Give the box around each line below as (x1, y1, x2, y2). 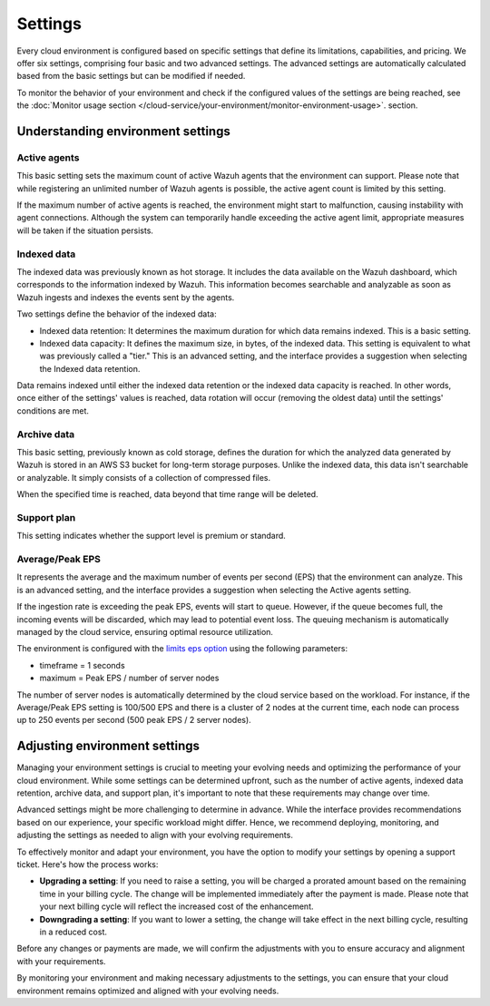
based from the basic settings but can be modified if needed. (16, 71, 246, 82)
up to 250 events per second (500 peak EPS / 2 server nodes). (16, 715, 251, 726)
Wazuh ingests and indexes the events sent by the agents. (16, 291, 235, 303)
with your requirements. (16, 955, 106, 966)
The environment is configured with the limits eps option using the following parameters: (16, 643, 348, 654)
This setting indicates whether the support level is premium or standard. (16, 531, 286, 542)
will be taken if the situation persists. (16, 225, 154, 236)
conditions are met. (16, 405, 90, 416)
